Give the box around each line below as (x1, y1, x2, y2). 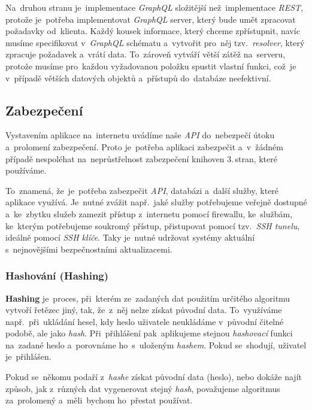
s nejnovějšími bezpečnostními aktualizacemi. (5, 242, 172, 255)
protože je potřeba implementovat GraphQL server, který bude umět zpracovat (5, 13, 296, 25)
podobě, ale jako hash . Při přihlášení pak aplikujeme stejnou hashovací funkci (5, 327, 293, 339)
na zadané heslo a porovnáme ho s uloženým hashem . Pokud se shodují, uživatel (5, 338, 307, 351)
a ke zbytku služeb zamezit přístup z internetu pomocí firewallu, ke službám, (5, 207, 293, 220)
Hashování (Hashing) (5, 268, 109, 283)
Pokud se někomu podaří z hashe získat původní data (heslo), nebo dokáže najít (5, 370, 302, 383)
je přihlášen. (5, 350, 52, 363)
